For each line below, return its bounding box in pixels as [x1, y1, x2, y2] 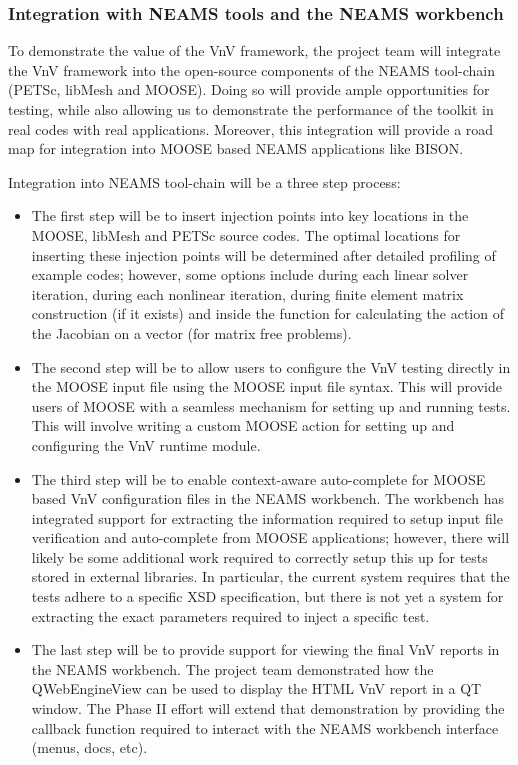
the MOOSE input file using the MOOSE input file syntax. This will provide [31, 376, 502, 397]
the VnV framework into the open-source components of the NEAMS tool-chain [8, 59, 495, 80]
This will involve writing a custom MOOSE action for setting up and [31, 415, 455, 436]
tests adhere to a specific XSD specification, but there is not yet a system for [31, 586, 504, 607]
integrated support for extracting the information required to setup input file [31, 507, 503, 528]
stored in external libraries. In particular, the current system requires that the [31, 566, 510, 587]
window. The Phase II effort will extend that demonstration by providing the [31, 698, 505, 719]
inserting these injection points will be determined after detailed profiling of [31, 244, 496, 265]
